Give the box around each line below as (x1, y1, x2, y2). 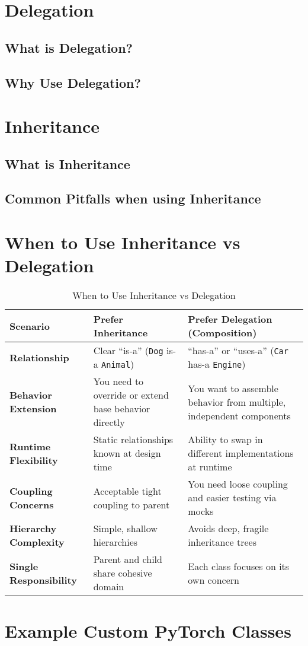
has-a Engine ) (188, 357, 246, 371)
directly (93, 415, 125, 429)
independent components (188, 408, 291, 422)
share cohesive (93, 566, 152, 580)
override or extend (93, 388, 169, 402)
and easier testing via (188, 491, 277, 505)
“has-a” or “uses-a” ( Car (188, 343, 288, 358)
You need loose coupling (188, 477, 288, 491)
